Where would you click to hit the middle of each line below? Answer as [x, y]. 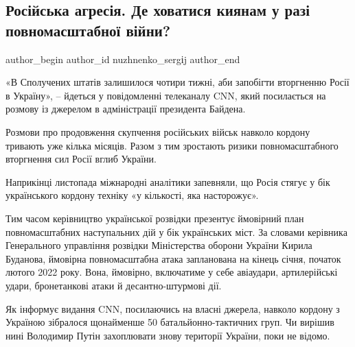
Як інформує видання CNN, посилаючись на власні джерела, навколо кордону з [173, 308]
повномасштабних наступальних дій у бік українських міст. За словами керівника [176, 231]
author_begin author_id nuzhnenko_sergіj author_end [123, 59]
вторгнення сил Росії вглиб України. [81, 159]
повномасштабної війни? [88, 30]
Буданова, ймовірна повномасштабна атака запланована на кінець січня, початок [173, 258]
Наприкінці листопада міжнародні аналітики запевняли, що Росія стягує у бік [168, 181]
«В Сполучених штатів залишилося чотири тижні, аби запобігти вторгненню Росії [177, 82]
